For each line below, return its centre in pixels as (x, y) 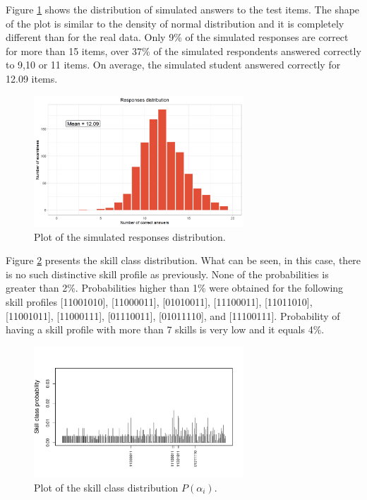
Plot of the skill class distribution (106, 487)
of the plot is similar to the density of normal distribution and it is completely (175, 23)
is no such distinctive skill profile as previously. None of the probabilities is (167, 274)
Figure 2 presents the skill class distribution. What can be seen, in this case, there (183, 260)
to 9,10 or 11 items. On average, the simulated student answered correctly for (173, 65)
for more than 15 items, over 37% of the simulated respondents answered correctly (183, 50)
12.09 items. (32, 78)
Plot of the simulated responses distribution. (130, 236)
